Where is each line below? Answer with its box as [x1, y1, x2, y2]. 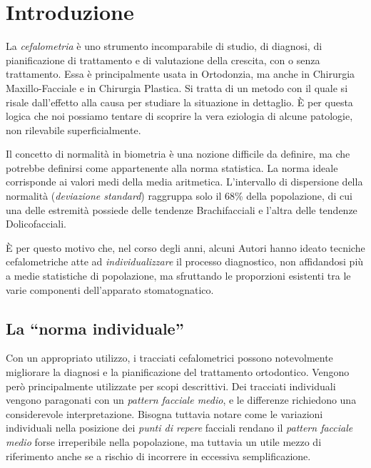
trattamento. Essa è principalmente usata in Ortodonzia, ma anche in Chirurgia [6, 66, 355, 81]
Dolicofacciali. [6, 216, 66, 231]
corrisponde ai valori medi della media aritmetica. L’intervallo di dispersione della [6, 174, 363, 189]
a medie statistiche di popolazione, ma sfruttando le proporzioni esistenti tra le [6, 268, 351, 283]
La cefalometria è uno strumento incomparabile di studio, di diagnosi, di [6, 39, 322, 54]
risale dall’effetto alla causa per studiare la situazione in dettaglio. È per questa [6, 94, 353, 109]
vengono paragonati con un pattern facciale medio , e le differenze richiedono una [6, 392, 357, 407]
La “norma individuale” [6, 317, 184, 339]
